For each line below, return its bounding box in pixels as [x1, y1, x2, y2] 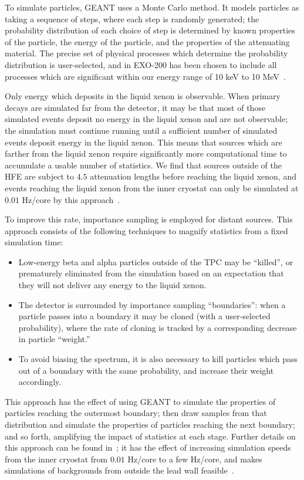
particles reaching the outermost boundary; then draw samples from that [5, 407, 267, 419]
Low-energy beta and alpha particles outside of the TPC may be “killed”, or [18, 255, 293, 268]
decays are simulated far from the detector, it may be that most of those [5, 101, 266, 113]
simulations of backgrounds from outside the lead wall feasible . [5, 464, 234, 476]
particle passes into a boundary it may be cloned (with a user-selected [18, 310, 271, 322]
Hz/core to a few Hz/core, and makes [127, 452, 262, 465]
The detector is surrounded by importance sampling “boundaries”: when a [18, 298, 286, 310]
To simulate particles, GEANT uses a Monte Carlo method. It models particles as [5, 1, 299, 13]
